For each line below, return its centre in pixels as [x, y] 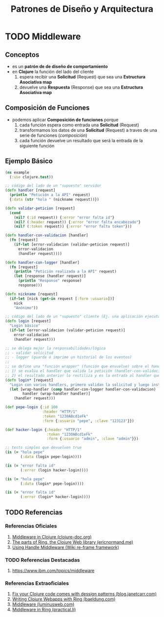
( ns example [17, 173]
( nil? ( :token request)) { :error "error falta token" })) [73, 226]
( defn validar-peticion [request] [40, 208]
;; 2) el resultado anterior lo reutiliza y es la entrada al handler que [83, 375]
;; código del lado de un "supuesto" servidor [53, 186]
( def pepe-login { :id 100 [31, 407]
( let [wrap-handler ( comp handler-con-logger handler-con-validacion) [83, 389]
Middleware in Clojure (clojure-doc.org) [52, 537]
